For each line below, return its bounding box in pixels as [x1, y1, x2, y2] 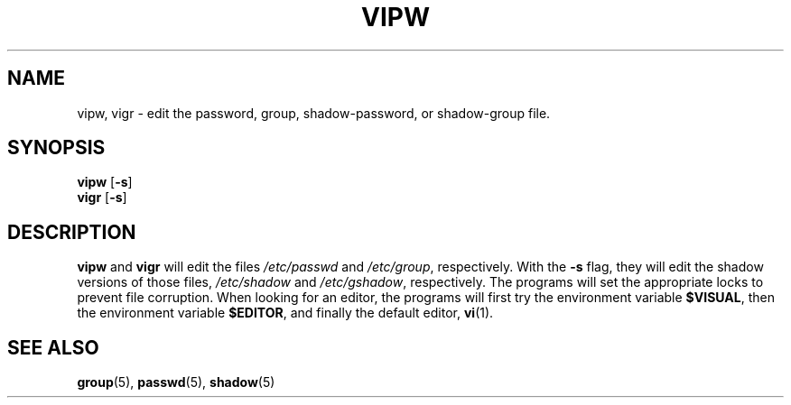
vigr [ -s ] [77, 189, 127, 206]
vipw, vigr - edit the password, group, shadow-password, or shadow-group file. [77, 105, 551, 121]
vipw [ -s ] [77, 174, 133, 190]
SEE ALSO [7, 336, 99, 359]
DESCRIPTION [7, 220, 136, 244]
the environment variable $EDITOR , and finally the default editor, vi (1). [77, 305, 494, 321]
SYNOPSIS [7, 136, 106, 160]
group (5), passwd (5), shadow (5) [77, 374, 275, 391]
